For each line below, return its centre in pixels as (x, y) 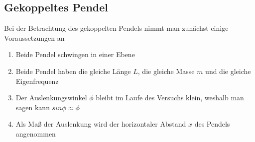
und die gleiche (228, 71)
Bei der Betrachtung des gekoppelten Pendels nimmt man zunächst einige (116, 28)
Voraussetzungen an (34, 37)
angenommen (36, 133)
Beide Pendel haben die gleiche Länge (73, 71)
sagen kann (33, 107)
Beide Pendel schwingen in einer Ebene (75, 54)
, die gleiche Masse (166, 71)
